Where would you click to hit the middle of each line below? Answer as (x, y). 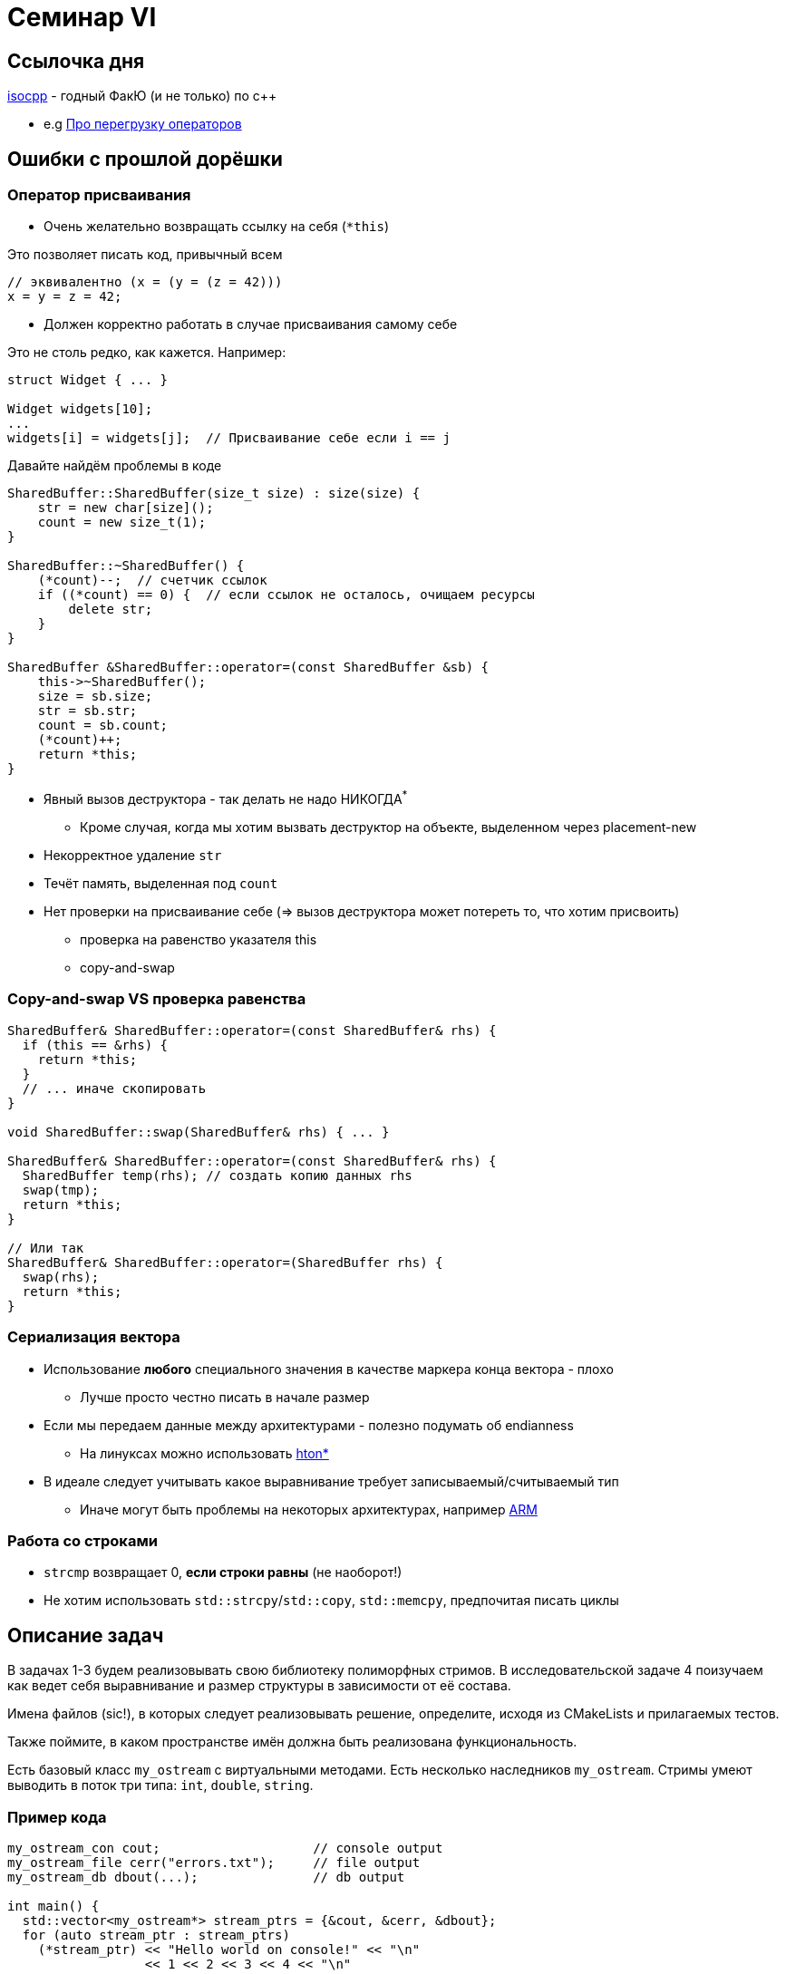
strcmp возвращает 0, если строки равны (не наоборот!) (223, 1572)
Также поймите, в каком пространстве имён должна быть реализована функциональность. (292, 1742)
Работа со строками (82, 1540)
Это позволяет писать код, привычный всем (145, 255)
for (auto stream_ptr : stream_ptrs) (156, 1935)
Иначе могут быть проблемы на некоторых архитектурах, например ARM (309, 1509)
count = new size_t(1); (122, 523)
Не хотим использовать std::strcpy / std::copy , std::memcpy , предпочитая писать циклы (331, 1601)
